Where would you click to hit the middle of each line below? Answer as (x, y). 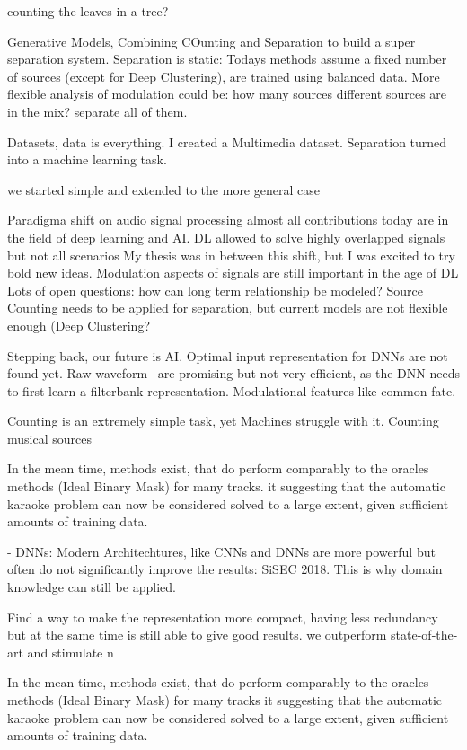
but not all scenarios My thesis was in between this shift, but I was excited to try (231, 255)
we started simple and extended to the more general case (163, 189)
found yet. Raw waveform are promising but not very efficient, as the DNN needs (233, 373)
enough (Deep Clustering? (79, 325)
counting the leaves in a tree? (88, 11)
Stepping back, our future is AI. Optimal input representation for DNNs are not (228, 355)
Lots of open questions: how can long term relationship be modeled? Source (216, 290)
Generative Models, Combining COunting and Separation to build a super (211, 41)
